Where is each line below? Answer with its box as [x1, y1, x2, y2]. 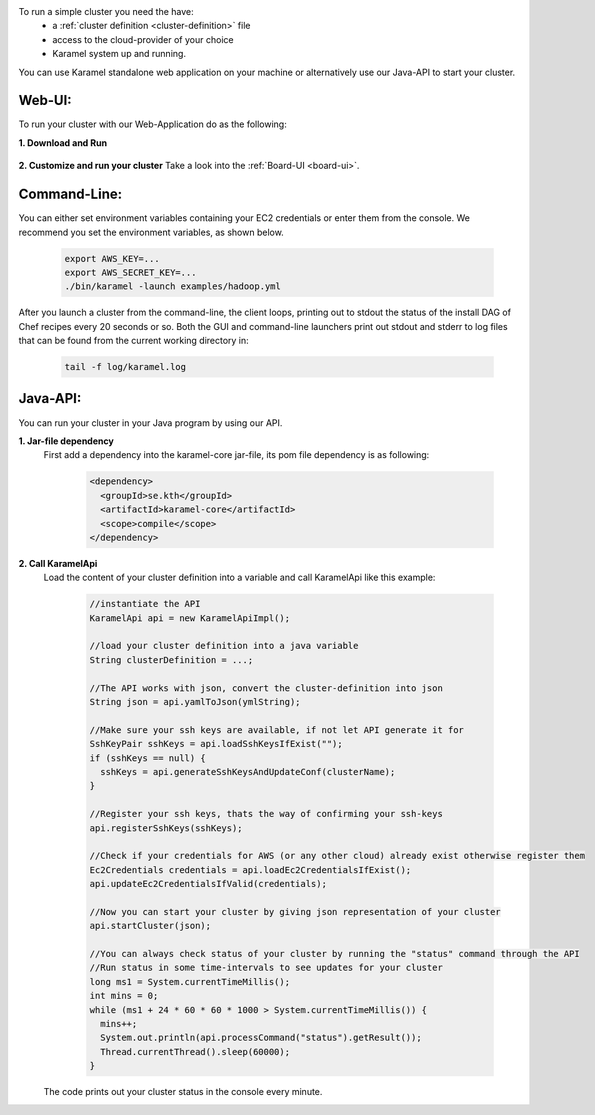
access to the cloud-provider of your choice [52, 33, 234, 45]
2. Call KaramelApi [18, 557, 98, 569]
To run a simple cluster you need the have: [18, 6, 194, 17]
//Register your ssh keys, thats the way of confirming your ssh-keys [89, 808, 444, 820]
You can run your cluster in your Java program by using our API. [18, 416, 283, 429]
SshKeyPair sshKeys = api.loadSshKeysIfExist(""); [89, 738, 344, 750]
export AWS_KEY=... [64, 253, 160, 264]
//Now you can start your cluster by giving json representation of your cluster [89, 906, 502, 917]
